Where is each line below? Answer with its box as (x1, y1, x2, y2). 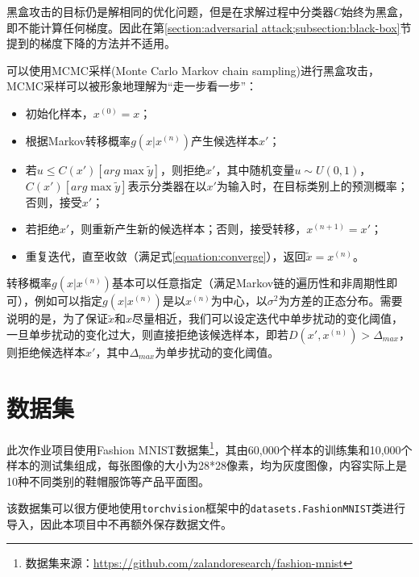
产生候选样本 (191, 132, 259, 148)
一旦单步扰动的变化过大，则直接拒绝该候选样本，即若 (6, 325, 288, 342)
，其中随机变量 (215, 161, 295, 178)
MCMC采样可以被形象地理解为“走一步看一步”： (6, 77, 258, 94)
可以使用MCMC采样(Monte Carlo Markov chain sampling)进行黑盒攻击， (6, 61, 380, 78)
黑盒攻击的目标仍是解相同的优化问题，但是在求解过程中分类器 (6, 3, 334, 19)
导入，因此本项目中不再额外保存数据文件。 (6, 515, 232, 532)
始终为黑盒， (342, 3, 410, 19)
